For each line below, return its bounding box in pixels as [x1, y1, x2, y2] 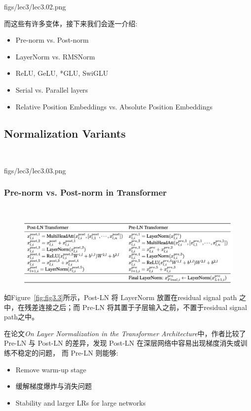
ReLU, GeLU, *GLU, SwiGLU [15, 68, 108, 78]
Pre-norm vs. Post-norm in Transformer [4, 186, 167, 199]
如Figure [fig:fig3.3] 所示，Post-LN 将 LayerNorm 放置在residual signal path [4, 292, 237, 303]
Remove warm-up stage [15, 364, 86, 374]
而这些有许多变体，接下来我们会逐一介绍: [4, 18, 137, 28]
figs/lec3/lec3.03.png [4, 165, 66, 175]
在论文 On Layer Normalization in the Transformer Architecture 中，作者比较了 [4, 328, 246, 338]
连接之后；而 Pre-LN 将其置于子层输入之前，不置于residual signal [38, 302, 247, 312]
